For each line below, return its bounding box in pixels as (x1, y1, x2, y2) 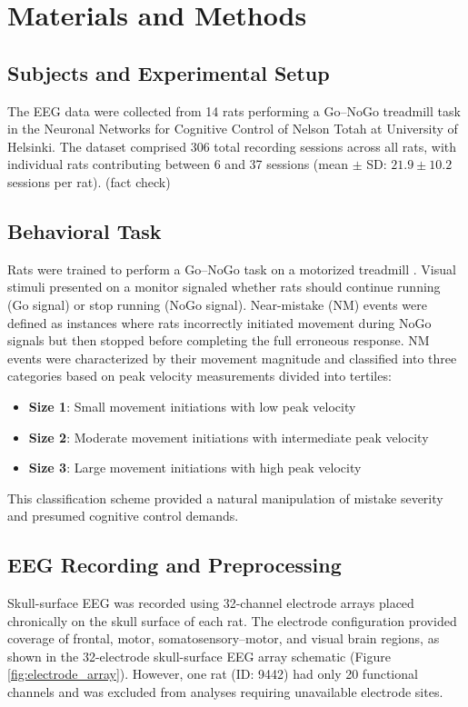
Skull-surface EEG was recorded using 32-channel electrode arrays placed (7, 593, 414, 612)
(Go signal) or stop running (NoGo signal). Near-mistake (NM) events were (7, 294, 427, 314)
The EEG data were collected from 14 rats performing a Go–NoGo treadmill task (7, 101, 461, 120)
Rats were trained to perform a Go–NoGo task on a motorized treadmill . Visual (7, 259, 456, 278)
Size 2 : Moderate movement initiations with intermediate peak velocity (28, 427, 429, 446)
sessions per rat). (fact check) (7, 172, 171, 191)
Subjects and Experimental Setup (7, 58, 330, 86)
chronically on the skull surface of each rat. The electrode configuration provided (7, 611, 457, 630)
